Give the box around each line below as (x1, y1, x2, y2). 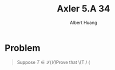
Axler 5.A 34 (56, 3, 110, 14)
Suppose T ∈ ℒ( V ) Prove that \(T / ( (16, 59, 90, 65)
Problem (4, 42, 40, 53)
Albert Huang (69, 19, 97, 25)
